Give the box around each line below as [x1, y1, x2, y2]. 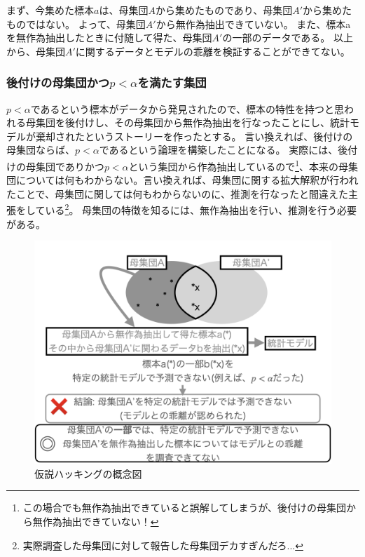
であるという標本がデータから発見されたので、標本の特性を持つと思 [30, 101, 344, 116]
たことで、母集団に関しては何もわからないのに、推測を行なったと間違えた [6, 186, 348, 201]
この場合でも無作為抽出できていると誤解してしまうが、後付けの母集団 [22, 500, 347, 515]
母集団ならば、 [6, 142, 75, 157]
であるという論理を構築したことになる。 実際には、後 [99, 142, 348, 157]
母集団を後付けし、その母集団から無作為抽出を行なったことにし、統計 [25, 115, 350, 130]
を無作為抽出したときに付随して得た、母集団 [6, 30, 212, 45]
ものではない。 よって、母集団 [6, 16, 146, 31]
